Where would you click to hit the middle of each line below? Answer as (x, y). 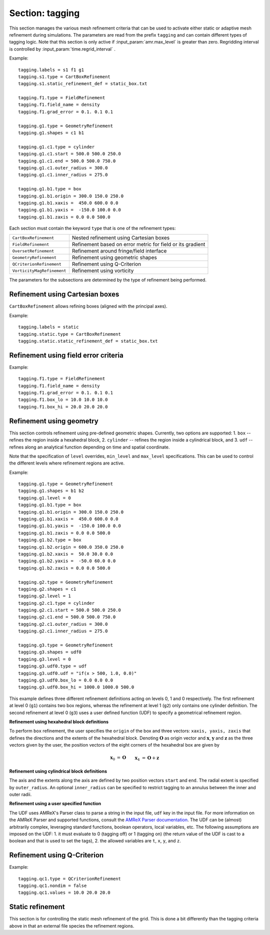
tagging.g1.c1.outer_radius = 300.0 (63, 168)
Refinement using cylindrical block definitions (58, 771)
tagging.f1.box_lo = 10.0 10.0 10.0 (63, 400)
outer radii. (20, 795)
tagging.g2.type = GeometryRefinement (66, 582)
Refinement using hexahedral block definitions (59, 722)
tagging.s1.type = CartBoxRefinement (64, 77)
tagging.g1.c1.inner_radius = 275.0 (63, 175)
